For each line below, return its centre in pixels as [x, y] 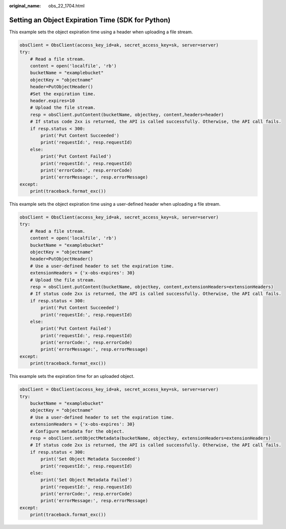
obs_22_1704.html [67, 6]
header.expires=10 [52, 101]
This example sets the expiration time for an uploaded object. [72, 376]
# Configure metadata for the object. [77, 431]
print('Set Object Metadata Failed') [86, 480]
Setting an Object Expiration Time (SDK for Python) [90, 20]
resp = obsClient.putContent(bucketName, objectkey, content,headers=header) [127, 115]
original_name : [25, 6]
